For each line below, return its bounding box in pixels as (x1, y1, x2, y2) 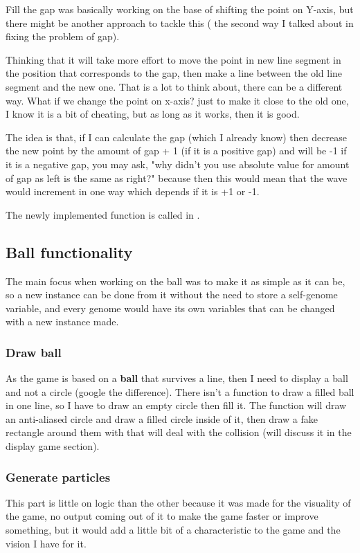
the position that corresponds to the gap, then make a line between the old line (6, 66, 343, 80)
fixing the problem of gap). (6, 29, 120, 44)
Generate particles (6, 468, 111, 485)
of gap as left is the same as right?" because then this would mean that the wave (6, 170, 348, 185)
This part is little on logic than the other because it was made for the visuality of (6, 495, 351, 509)
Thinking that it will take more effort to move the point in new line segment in (6, 52, 341, 66)
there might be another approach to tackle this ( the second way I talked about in (6, 15, 354, 30)
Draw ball (6, 343, 62, 361)
